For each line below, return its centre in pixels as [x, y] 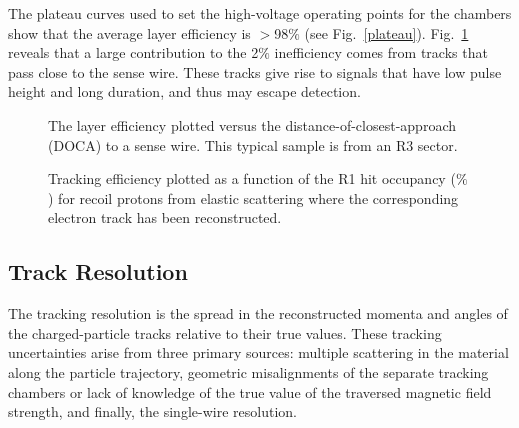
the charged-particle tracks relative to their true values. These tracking [225, 332]
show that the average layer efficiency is [129, 32]
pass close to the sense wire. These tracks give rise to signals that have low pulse [255, 71]
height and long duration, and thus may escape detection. [184, 91]
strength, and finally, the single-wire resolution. [152, 411]
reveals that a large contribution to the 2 [133, 52]
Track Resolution [98, 271]
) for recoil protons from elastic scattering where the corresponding [253, 197]
